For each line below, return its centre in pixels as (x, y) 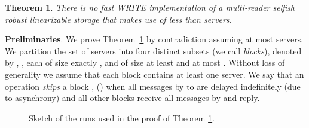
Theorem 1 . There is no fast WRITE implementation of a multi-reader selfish (150, 7)
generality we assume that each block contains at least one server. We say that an (154, 74)
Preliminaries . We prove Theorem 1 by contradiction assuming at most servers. (154, 39)
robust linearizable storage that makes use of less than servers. (118, 19)
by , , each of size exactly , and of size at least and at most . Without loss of (145, 63)
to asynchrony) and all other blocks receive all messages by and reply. (132, 98)
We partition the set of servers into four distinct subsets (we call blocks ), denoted (153, 51)
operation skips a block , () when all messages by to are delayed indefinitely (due (153, 86)
